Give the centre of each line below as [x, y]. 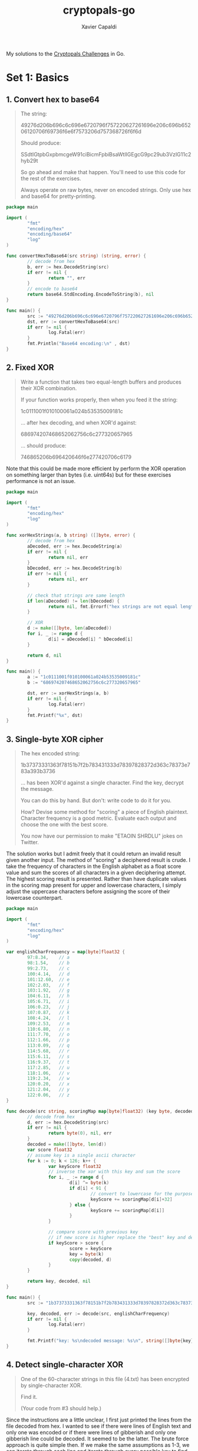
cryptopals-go [99, 10]
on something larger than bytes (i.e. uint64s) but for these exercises [89, 475]
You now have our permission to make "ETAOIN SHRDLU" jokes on [101, 836]
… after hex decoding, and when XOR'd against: [78, 422]
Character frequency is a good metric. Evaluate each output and [98, 818]
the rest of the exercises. [51, 178]
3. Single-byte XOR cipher [55, 739]
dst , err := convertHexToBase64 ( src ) [73, 321]
